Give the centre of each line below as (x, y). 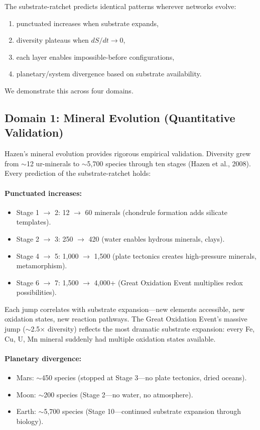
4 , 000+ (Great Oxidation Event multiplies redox (168, 282)
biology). (30, 421)
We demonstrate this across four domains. (69, 90)
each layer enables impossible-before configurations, (95, 57)
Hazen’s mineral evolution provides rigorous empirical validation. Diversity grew (128, 153)
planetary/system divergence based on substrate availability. (109, 74)
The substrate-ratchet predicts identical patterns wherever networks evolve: (120, 6)
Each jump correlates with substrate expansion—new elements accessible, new (125, 309)
